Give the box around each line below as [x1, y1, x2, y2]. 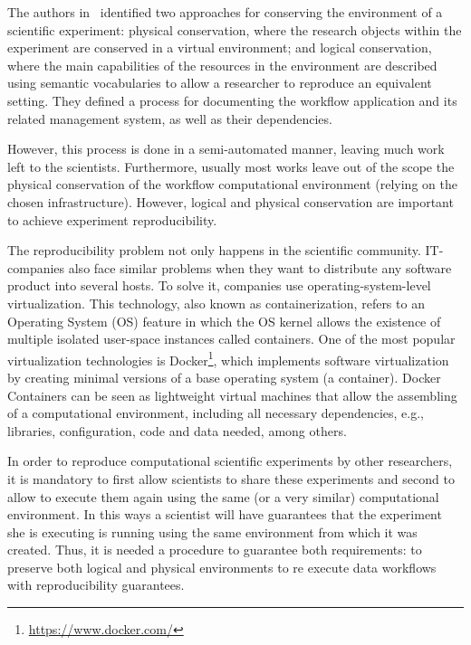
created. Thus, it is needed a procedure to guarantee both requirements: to [7, 540, 422, 559]
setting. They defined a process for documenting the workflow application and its [7, 90, 457, 109]
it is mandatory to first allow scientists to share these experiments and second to [7, 469, 455, 488]
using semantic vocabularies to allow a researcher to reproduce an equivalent [7, 73, 432, 92]
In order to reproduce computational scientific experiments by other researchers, [7, 451, 453, 470]
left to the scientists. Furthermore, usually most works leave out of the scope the [7, 157, 455, 175]
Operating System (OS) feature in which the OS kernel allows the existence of [7, 311, 441, 330]
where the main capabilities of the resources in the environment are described [7, 55, 437, 74]
